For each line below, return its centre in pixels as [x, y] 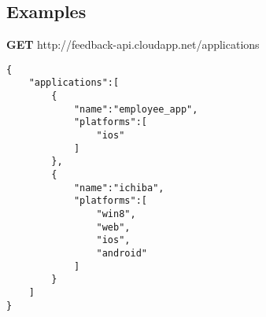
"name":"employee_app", [136, 109]
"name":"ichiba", [119, 188]
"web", [113, 227]
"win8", [116, 214]
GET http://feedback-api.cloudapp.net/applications [133, 44]
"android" [122, 253]
